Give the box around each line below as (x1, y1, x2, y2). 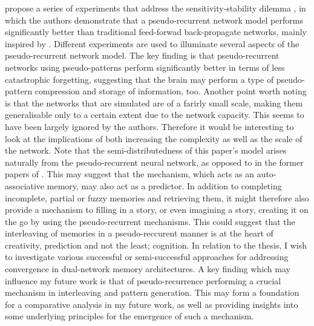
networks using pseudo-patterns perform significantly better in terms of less (5, 60, 285, 73)
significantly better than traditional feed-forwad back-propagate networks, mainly (5, 25, 307, 38)
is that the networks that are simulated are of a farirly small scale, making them (5, 96, 303, 109)
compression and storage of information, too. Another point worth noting (34, 85, 307, 97)
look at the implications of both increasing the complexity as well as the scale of (5, 132, 303, 145)
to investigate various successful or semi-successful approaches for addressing (5, 250, 289, 263)
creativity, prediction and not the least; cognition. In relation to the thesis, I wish (5, 238, 307, 251)
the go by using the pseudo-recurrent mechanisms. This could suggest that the (5, 215, 295, 227)
